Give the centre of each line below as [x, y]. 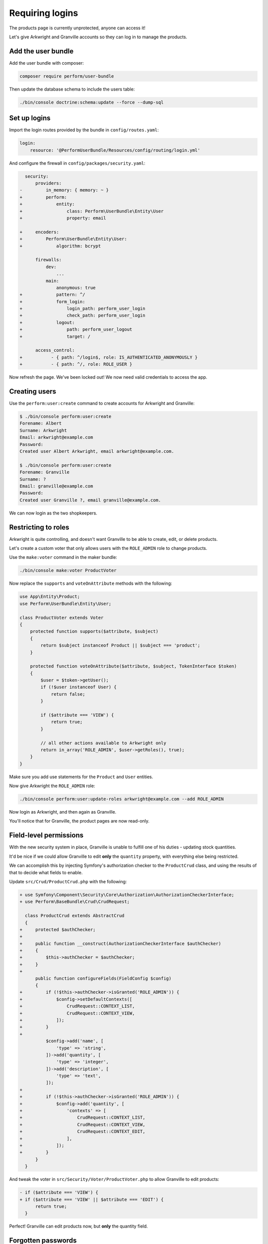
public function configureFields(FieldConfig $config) [103, 978]
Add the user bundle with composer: [47, 63]
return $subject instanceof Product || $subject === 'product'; [120, 645]
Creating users [33, 391]
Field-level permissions [46, 835]
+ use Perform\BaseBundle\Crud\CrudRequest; [75, 902]
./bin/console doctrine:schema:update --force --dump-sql [92, 102]
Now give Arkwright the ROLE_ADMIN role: [52, 786]
